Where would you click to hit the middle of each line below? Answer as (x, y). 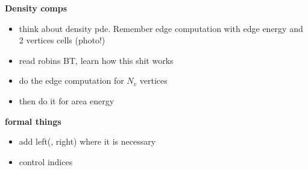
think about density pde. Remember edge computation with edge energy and (161, 28)
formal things (33, 121)
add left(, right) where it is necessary (87, 141)
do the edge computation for (71, 80)
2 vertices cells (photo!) (62, 40)
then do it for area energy (67, 100)
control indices (46, 161)
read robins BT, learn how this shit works (96, 60)
